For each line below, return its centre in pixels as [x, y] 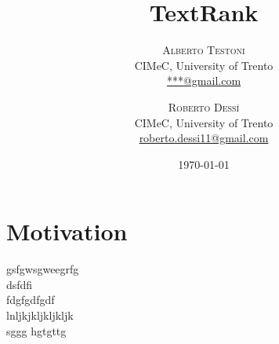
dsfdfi [20, 284]
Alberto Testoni [204, 50]
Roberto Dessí [204, 106]
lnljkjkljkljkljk [40, 315]
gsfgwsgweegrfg [43, 269]
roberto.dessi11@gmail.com [204, 138]
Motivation [67, 231]
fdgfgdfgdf [31, 300]
